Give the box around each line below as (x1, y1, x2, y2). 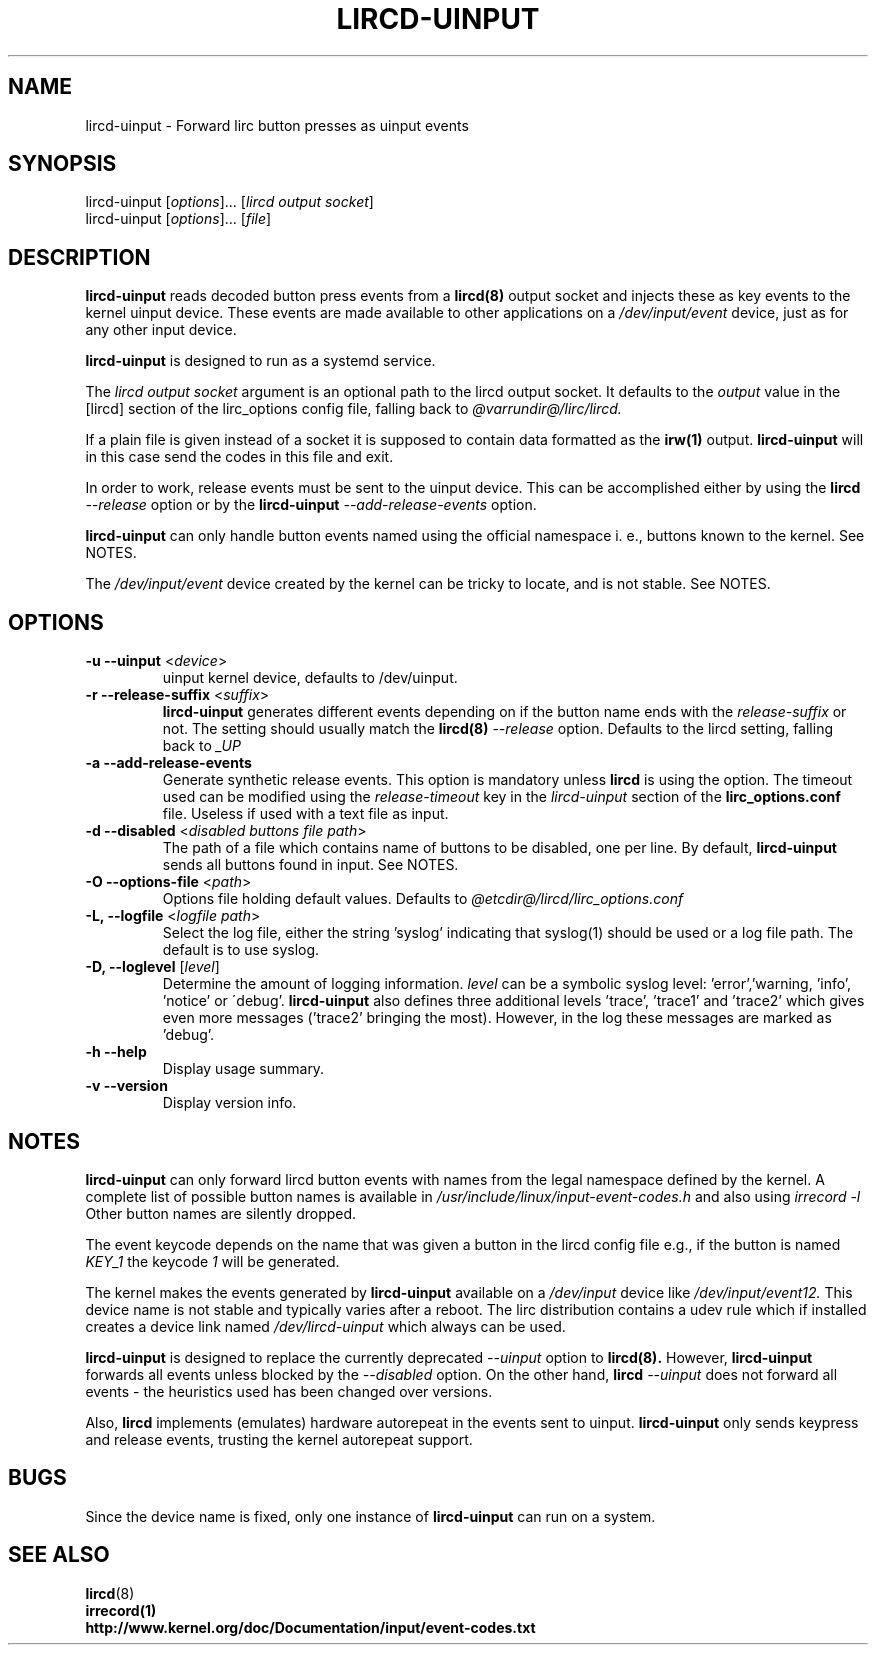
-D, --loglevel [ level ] (85, 958, 220, 976)
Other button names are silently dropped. (85, 1204, 357, 1222)
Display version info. (162, 1094, 297, 1112)
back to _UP (162, 737, 241, 755)
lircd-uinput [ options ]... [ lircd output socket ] (85, 193, 374, 211)
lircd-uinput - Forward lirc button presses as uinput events (85, 116, 469, 134)
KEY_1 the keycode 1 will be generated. (85, 1252, 340, 1270)
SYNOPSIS (8, 151, 117, 177)
